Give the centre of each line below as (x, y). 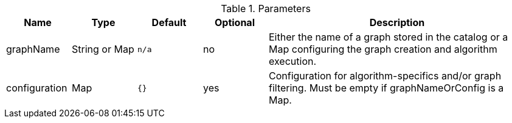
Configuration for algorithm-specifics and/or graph (385, 76)
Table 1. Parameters (266, 8)
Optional (234, 22)
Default (169, 22)
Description (397, 22)
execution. (293, 61)
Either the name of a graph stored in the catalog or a (389, 37)
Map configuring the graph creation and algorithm (383, 49)
